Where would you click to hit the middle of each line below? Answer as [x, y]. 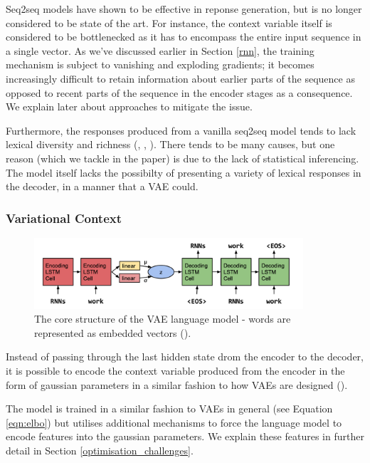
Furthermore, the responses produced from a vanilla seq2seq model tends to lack [181, 130]
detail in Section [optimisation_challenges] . [100, 450]
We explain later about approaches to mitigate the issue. [129, 106]
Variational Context [64, 218]
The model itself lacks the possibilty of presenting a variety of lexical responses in [184, 172]
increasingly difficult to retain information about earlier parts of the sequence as [180, 78]
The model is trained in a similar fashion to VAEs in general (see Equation [169, 409]
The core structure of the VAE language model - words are [163, 319]
